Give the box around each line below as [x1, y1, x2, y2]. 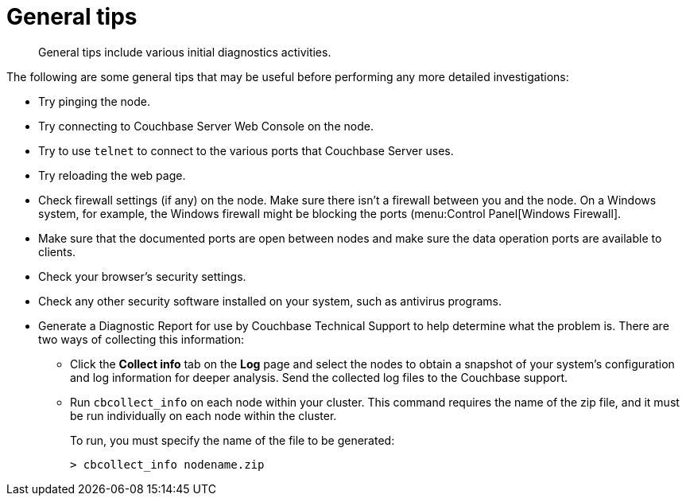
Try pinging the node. [38, 94, 150, 108]
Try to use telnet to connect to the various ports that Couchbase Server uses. [38, 143, 454, 158]
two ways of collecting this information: [38, 332, 244, 346]
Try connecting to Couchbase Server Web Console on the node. [38, 119, 374, 133]
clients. [38, 244, 76, 259]
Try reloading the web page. [38, 168, 186, 182]
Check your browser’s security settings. [38, 269, 246, 283]
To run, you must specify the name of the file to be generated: [70, 433, 395, 447]
